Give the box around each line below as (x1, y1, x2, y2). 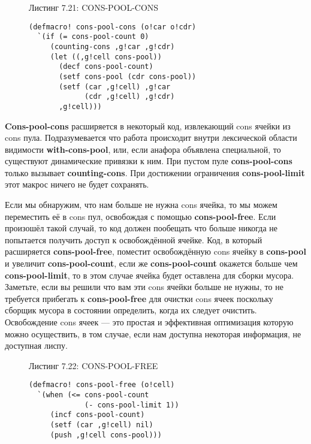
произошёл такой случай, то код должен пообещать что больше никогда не (5, 222, 278, 234)
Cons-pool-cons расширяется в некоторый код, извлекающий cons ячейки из (5, 119, 291, 132)
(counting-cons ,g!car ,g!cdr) (50, 42, 175, 51)
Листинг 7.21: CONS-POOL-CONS (29, 1, 159, 13)
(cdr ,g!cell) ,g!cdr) (84, 92, 175, 101)
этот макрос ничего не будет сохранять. (5, 178, 149, 191)
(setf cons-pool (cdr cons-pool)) (59, 72, 197, 81)
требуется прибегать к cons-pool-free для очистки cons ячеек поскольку (5, 292, 273, 304)
